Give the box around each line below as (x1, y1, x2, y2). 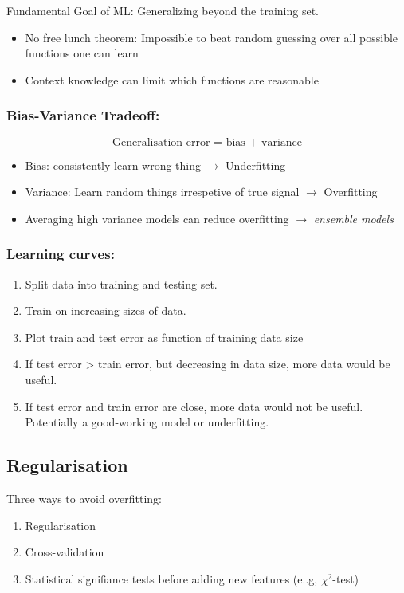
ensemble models (313, 210, 394, 226)
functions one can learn (25, 45, 139, 61)
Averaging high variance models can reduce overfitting (25, 210, 289, 226)
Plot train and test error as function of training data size (25, 328, 304, 345)
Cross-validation (25, 544, 104, 560)
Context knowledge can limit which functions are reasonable (25, 71, 319, 88)
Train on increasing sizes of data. (25, 302, 186, 319)
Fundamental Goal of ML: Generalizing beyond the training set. (6, 2, 320, 18)
